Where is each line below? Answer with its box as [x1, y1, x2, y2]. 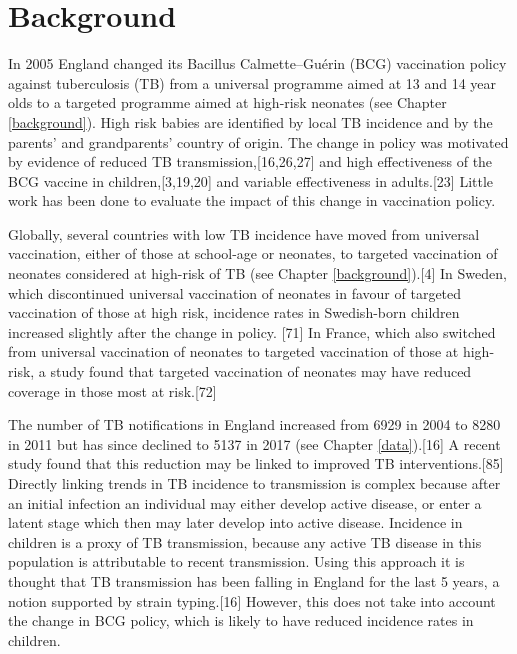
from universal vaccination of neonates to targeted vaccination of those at [8, 341, 459, 362]
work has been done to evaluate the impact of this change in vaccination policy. [8, 190, 496, 211]
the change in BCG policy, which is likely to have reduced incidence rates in [8, 610, 474, 631]
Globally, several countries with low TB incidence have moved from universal [8, 223, 480, 244]
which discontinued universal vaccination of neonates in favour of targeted [8, 282, 462, 303]
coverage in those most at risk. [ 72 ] [8, 380, 217, 401]
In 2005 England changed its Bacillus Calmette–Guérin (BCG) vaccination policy [8, 53, 507, 74]
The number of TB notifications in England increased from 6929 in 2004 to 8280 [8, 414, 501, 435]
